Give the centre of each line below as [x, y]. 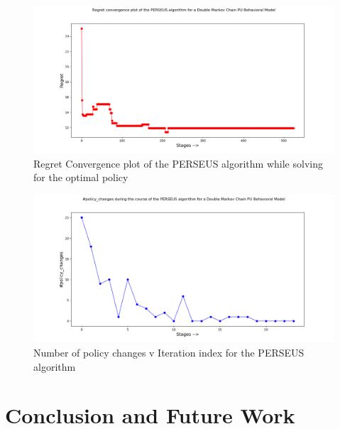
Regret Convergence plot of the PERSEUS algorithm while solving [178, 163]
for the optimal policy [81, 177]
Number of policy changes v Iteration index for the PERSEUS [169, 352]
